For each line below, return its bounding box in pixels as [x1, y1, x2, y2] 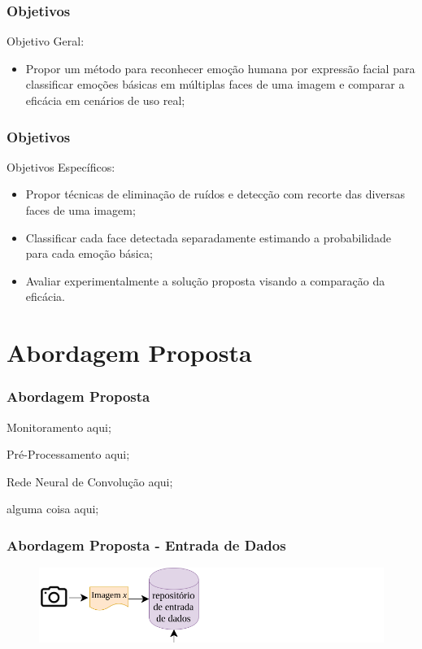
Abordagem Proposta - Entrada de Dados [7, 534, 286, 555]
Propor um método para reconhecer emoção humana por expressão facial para [25, 59, 415, 76]
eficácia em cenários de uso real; [25, 92, 185, 108]
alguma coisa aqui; [7, 500, 99, 517]
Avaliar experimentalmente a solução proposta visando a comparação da [25, 272, 385, 289]
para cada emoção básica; [25, 245, 153, 262]
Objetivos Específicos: [7, 158, 115, 175]
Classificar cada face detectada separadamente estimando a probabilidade [25, 229, 391, 246]
